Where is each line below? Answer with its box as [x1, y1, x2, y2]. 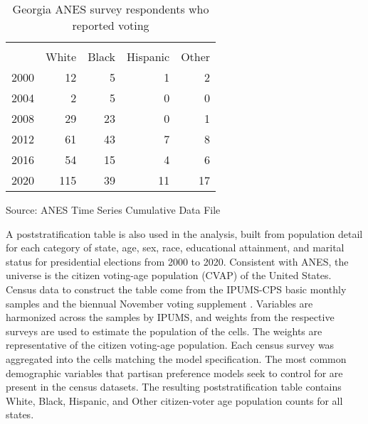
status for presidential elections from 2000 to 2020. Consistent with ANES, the [6, 254, 349, 268]
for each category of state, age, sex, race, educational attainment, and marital [6, 240, 345, 255]
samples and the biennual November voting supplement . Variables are [6, 295, 313, 310]
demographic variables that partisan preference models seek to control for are [6, 365, 343, 380]
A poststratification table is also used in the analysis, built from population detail [6, 226, 363, 241]
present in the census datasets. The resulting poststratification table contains [6, 379, 342, 394]
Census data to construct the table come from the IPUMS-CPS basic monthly [6, 281, 347, 296]
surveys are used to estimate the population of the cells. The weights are [6, 323, 322, 338]
